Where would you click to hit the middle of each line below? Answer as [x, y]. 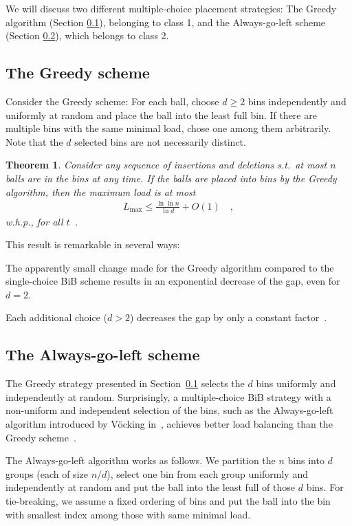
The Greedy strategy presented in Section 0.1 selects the [125, 383]
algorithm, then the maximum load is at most [101, 191]
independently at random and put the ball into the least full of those [151, 487]
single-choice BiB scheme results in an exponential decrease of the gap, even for [173, 281]
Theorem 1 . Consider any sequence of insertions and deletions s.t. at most [166, 165]
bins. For [325, 487]
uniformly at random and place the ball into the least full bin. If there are [161, 114]
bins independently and [297, 101]
